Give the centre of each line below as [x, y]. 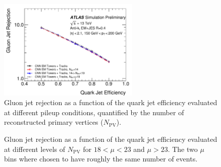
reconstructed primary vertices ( [54, 122]
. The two [183, 149]
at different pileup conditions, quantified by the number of [94, 112]
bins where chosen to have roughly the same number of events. [101, 159]
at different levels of [35, 149]
